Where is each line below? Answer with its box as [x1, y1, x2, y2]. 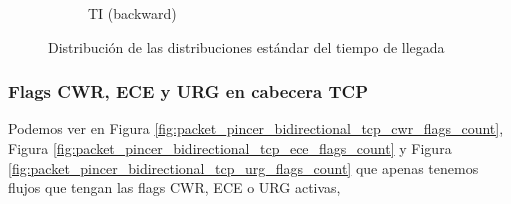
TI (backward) [88, 3, 177, 23]
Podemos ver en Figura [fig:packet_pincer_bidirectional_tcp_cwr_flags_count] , [8, 118, 504, 139]
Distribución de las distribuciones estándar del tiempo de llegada [48, 36, 445, 57]
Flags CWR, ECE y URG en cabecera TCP [8, 79, 369, 104]
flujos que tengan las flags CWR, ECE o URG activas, [8, 177, 341, 198]
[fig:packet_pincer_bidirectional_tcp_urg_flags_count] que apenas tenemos [8, 157, 479, 178]
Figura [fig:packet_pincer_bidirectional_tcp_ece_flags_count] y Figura [8, 138, 452, 158]
